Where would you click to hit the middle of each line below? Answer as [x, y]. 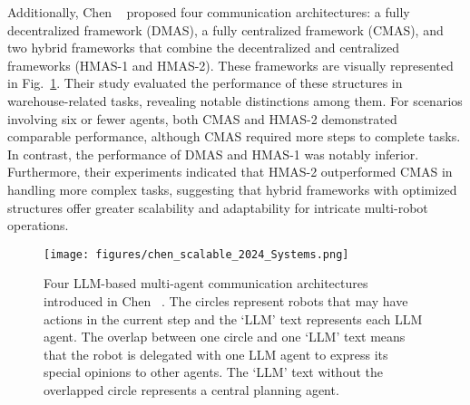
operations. [38, 225]
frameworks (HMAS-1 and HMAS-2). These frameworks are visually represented [230, 65]
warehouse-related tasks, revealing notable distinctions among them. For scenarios [235, 100]
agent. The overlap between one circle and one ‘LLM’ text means [225, 337]
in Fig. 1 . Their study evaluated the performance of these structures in [205, 83]
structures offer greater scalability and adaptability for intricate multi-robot [218, 207]
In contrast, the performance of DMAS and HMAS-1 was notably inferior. [213, 154]
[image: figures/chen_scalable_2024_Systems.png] [196, 254]
